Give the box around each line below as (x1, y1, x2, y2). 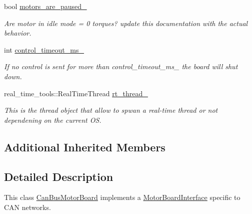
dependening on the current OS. (4, 114, 101, 125)
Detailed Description (4, 168, 113, 184)
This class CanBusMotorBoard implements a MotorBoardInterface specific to (4, 192, 240, 202)
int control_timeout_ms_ (4, 44, 84, 55)
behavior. (4, 28, 31, 38)
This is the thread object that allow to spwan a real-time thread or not (4, 105, 218, 115)
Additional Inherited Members (4, 139, 165, 154)
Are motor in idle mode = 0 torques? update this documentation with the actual (4, 18, 248, 28)
